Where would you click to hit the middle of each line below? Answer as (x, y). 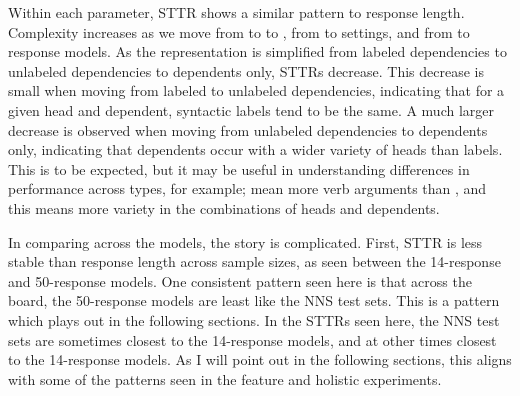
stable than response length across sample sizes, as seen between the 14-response (254, 261)
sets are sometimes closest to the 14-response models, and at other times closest (252, 339)
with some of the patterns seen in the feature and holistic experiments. (225, 378)
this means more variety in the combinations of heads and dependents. (224, 207)
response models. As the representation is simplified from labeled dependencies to (257, 51)
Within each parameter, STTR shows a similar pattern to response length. (236, 12)
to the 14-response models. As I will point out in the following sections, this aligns (260, 359)
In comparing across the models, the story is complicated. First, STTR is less (245, 241)
